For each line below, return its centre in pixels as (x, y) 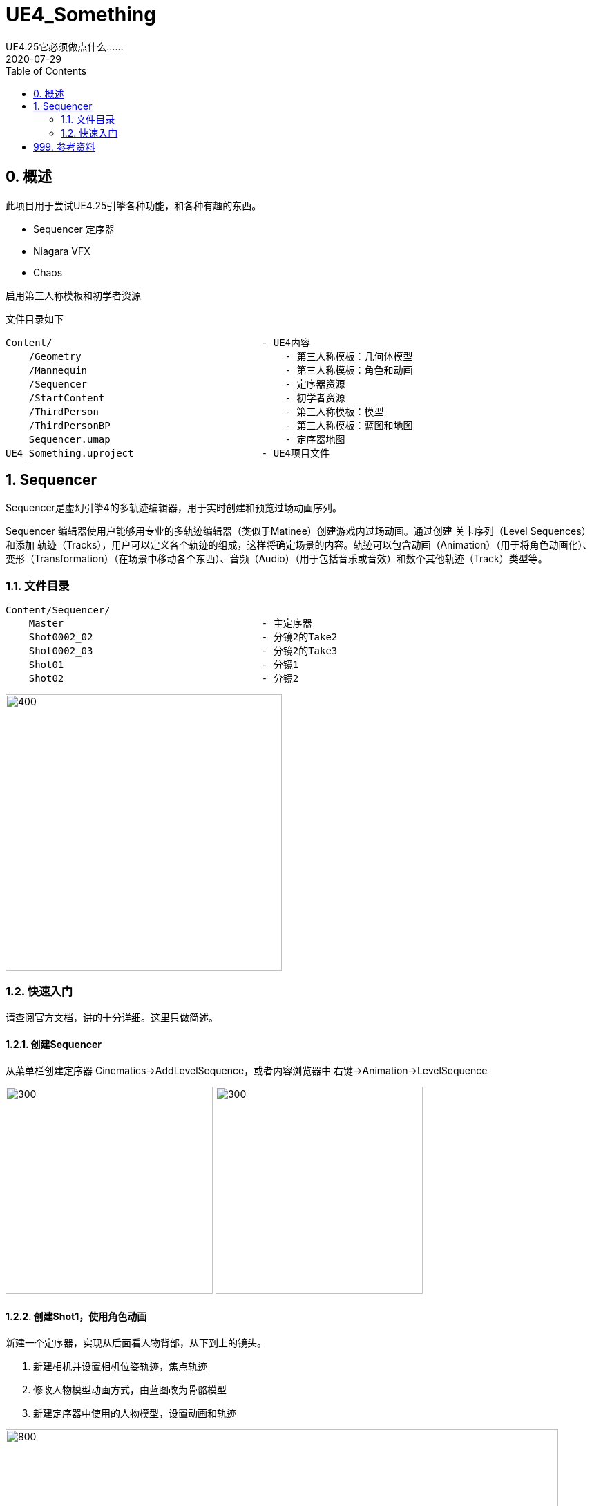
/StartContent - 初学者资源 (187, 398)
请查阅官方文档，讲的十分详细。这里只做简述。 (112, 1017)
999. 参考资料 (64, 146)
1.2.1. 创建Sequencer (54, 1044)
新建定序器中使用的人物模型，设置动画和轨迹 (135, 1413)
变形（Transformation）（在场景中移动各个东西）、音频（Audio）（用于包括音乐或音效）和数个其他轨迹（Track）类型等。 (277, 559)
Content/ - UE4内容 (158, 342)
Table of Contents (46, 70)
